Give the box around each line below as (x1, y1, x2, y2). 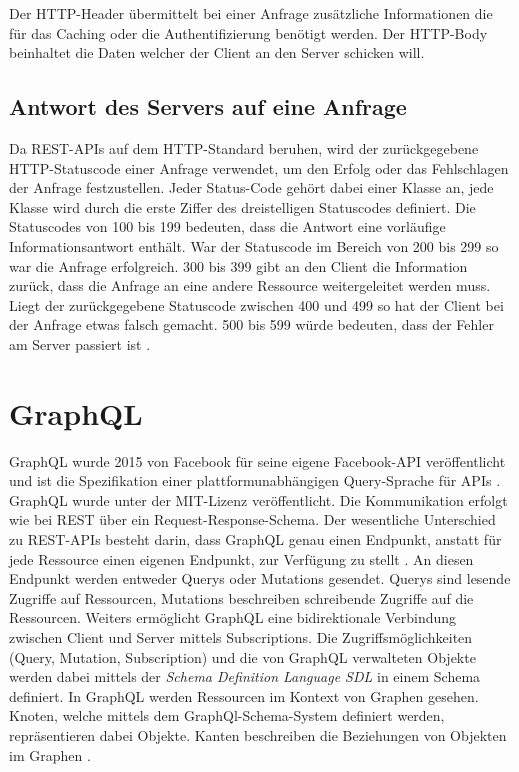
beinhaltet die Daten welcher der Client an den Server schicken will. (9, 42, 425, 63)
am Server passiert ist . (9, 333, 151, 354)
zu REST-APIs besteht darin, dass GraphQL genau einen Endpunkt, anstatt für (9, 529, 502, 550)
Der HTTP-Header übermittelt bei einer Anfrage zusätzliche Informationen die (9, 3, 493, 23)
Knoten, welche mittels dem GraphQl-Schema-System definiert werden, (9, 705, 445, 726)
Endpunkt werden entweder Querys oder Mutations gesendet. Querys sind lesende (9, 568, 511, 589)
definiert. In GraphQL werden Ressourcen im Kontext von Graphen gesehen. (9, 685, 479, 706)
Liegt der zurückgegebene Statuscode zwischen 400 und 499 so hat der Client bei (9, 294, 504, 315)
